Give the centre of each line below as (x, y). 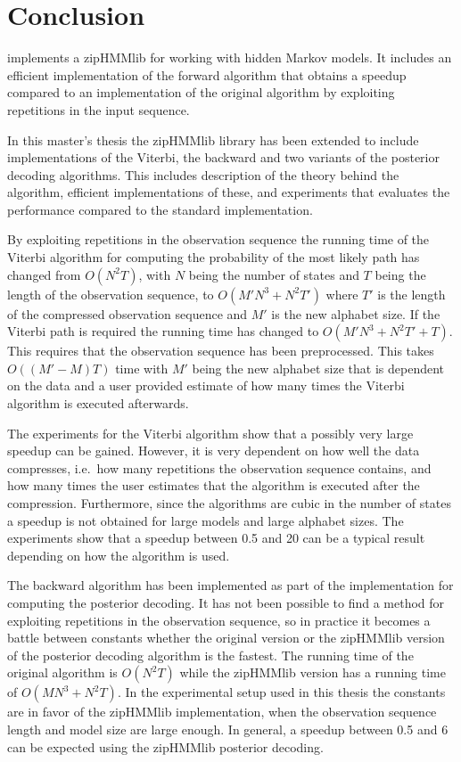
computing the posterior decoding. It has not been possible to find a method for (226, 602)
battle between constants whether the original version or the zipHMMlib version (226, 638)
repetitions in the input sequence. (99, 109)
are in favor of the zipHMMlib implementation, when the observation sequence (222, 712)
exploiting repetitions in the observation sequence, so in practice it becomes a (219, 620)
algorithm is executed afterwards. (98, 403)
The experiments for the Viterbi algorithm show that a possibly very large (210, 433)
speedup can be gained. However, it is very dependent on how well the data (214, 451)
